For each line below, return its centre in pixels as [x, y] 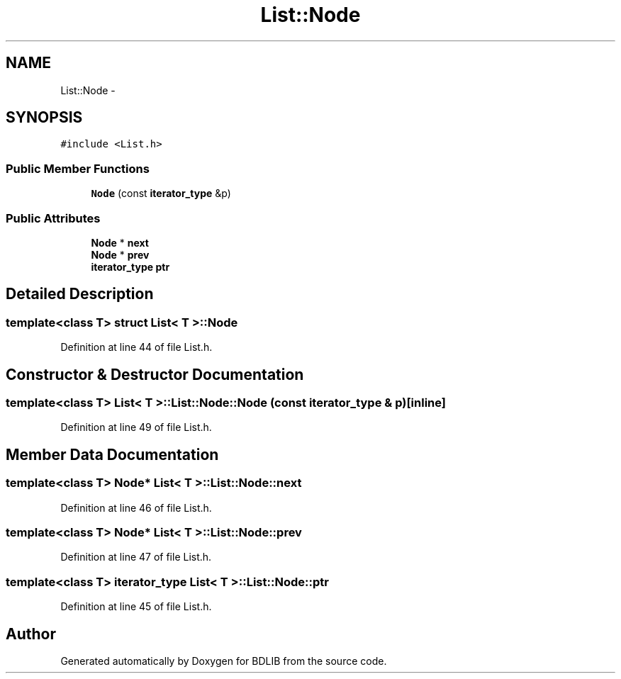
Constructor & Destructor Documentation [155, 374]
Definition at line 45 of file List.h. [136, 607]
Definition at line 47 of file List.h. [136, 557]
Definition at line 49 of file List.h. [136, 427]
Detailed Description [80, 294]
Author [31, 634]
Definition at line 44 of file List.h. [136, 347]
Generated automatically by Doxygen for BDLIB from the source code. [224, 661]
